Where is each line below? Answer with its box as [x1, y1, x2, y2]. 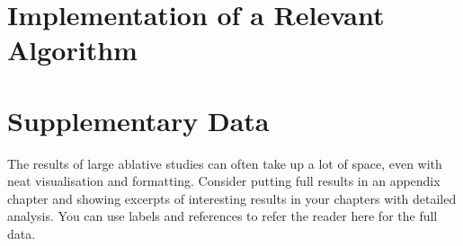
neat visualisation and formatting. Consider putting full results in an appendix [7, 171, 441, 190]
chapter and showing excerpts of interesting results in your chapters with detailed [7, 189, 457, 207]
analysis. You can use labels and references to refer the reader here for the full [7, 206, 438, 225]
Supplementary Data [7, 101, 270, 138]
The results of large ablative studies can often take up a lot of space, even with [7, 154, 442, 172]
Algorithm [7, 31, 138, 68]
